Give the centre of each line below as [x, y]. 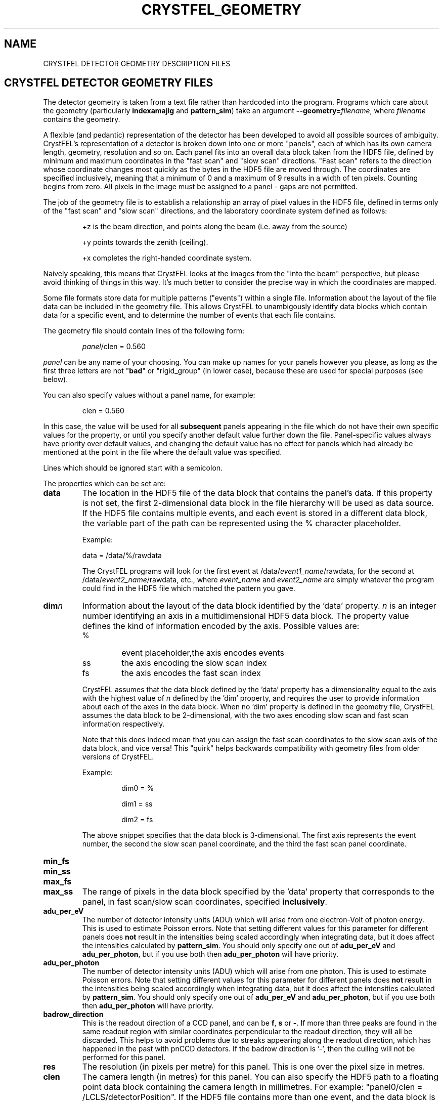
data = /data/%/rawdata [122, 556]
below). [56, 379]
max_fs [57, 882]
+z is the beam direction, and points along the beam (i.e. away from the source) [215, 227]
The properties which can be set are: [104, 484]
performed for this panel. [124, 1057]
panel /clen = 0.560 [114, 347]
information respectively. [123, 724]
